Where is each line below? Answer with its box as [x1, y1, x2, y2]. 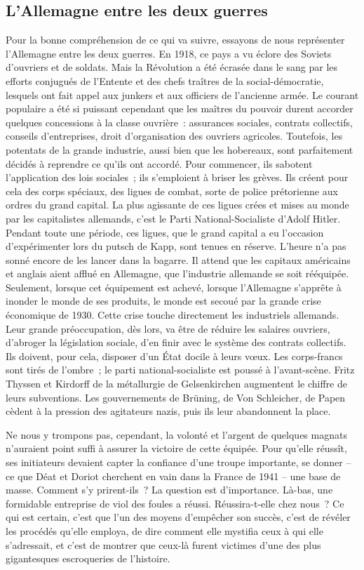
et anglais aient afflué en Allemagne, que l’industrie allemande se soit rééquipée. [6, 266, 349, 281]
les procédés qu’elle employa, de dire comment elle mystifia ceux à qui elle [6, 523, 323, 538]
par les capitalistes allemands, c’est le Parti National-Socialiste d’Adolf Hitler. [6, 211, 341, 225]
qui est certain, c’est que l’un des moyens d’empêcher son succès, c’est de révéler [6, 510, 351, 524]
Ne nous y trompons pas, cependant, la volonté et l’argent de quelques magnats [6, 427, 347, 442]
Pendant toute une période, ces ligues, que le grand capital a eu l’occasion [6, 225, 324, 239]
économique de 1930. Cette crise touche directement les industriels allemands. [6, 307, 339, 322]
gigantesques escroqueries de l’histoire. [6, 551, 170, 566]
